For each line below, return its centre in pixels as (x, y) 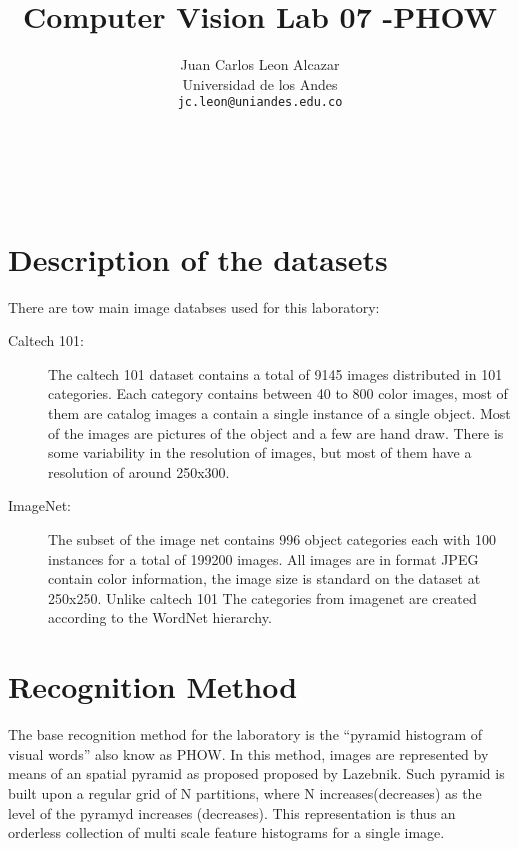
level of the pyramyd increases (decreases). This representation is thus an (232, 812)
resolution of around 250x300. (139, 471)
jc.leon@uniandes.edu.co (260, 102)
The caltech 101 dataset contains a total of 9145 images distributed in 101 (275, 373)
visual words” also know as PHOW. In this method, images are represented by (248, 753)
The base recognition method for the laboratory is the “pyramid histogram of (245, 734)
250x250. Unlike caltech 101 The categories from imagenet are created (262, 597)
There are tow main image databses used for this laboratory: (194, 306)
